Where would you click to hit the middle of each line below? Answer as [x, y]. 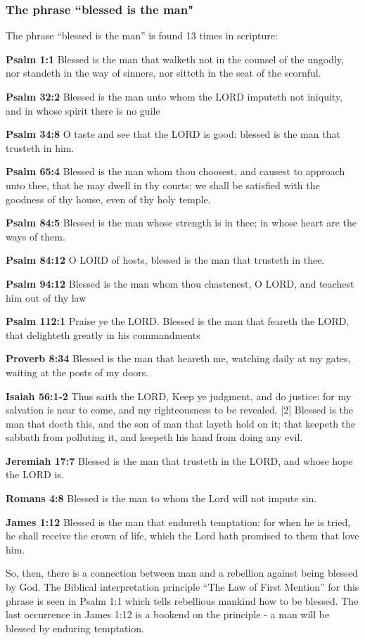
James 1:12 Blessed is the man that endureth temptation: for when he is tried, [178, 521]
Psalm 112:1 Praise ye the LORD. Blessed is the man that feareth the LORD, [178, 321]
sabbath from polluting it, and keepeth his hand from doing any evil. [154, 437]
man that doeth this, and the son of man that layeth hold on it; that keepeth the [181, 423]
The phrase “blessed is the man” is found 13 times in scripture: [142, 36]
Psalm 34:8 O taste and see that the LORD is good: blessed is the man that [173, 134]
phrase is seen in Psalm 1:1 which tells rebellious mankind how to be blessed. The [182, 600]
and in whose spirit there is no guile [83, 110]
